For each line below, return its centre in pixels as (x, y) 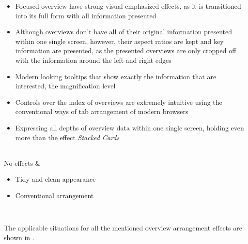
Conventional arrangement (54, 195)
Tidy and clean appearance (55, 179)
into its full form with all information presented (86, 15)
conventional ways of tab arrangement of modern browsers (102, 111)
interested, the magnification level (65, 86)
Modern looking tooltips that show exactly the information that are (116, 76)
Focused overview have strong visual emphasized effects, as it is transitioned (128, 6)
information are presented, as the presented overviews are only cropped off (126, 50)
